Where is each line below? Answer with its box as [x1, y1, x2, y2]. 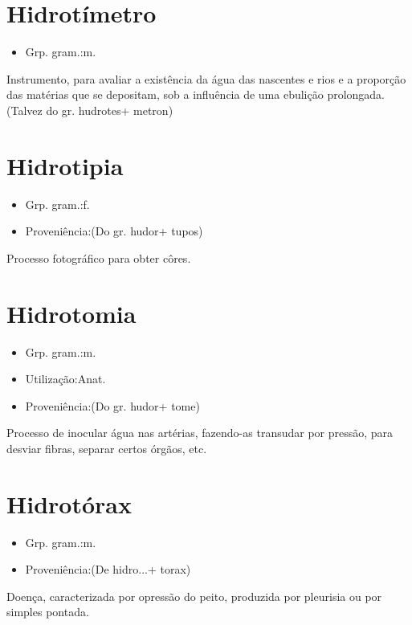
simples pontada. [6, 603, 89, 620]
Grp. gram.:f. [25, 195, 90, 212]
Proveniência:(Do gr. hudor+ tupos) [25, 223, 203, 239]
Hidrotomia [6, 296, 137, 329]
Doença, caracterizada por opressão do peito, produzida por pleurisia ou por [6, 587, 382, 604]
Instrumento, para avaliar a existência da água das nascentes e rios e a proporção [6, 70, 406, 87]
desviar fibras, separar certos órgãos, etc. [6, 439, 207, 456]
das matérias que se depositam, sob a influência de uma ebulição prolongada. [6, 86, 385, 103]
